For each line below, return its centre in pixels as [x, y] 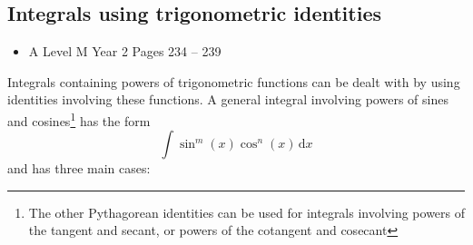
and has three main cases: [79, 168]
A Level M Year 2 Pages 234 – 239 [125, 51]
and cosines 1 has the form [79, 119]
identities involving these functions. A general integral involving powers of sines [228, 99]
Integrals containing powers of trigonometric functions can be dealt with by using [234, 81]
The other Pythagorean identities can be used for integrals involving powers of [247, 212]
